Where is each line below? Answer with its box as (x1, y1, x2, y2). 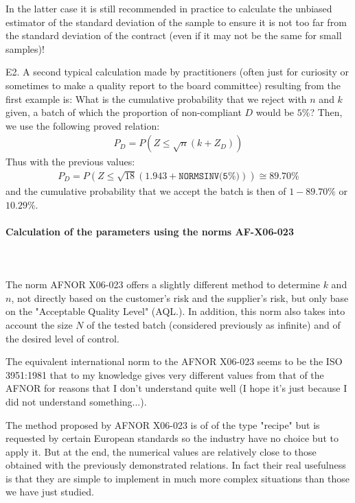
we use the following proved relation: (5, 118, 160, 132)
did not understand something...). (5, 394, 147, 408)
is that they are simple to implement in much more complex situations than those (5, 471, 350, 485)
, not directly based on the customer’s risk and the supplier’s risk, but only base (11, 290, 349, 305)
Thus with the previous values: (5, 154, 135, 169)
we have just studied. (5, 484, 94, 499)
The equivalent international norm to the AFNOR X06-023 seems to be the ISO (5, 354, 343, 369)
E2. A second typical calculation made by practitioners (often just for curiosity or (5, 65, 350, 79)
